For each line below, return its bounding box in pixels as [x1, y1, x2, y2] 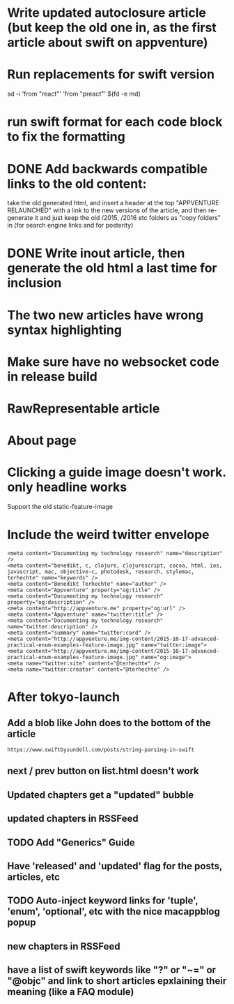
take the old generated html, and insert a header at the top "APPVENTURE [7, 199, 219, 207]
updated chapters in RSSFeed [7, 813, 139, 825]
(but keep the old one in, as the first [7, 20, 217, 36]
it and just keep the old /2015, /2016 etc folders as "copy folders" [34, 214, 221, 222]
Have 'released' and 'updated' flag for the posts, [7, 860, 223, 872]
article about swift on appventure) [7, 35, 208, 50]
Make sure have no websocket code [7, 354, 219, 369]
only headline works [7, 480, 127, 495]
